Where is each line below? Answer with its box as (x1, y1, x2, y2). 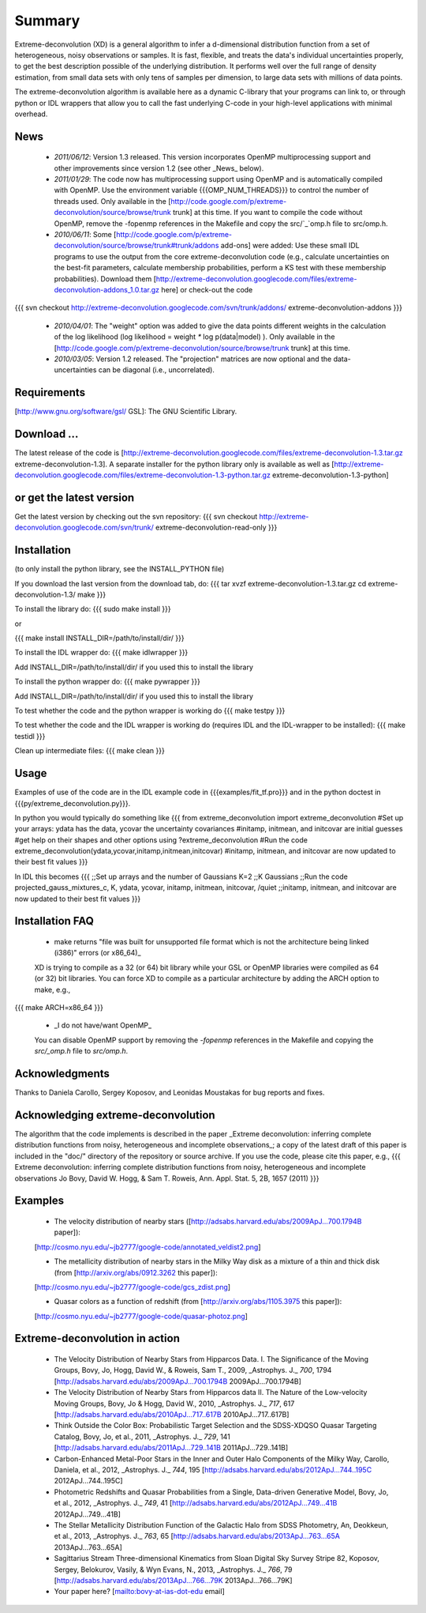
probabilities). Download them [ (54, 273, 157, 284)
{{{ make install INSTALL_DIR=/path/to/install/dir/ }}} (14, 633, 185, 643)
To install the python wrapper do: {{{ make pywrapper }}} (14, 676, 200, 687)
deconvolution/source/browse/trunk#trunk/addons (54, 241, 219, 251)
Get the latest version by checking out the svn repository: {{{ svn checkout (14, 511, 258, 521)
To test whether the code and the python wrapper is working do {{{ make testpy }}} (14, 706, 286, 715)
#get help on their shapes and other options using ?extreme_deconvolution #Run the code (14, 835, 308, 845)
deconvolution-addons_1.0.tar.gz (54, 285, 160, 294)
